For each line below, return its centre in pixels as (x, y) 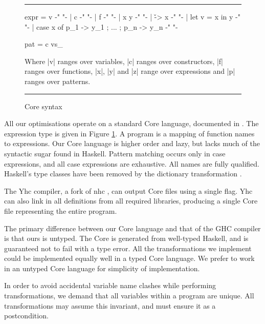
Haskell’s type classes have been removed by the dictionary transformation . (123, 174)
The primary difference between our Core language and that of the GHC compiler (132, 228)
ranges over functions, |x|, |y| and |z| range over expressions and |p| (130, 71)
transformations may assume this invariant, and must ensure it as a (110, 305)
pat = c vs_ (44, 44)
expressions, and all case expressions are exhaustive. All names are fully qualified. (132, 163)
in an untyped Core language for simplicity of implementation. (102, 268)
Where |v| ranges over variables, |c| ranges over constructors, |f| (124, 61)
